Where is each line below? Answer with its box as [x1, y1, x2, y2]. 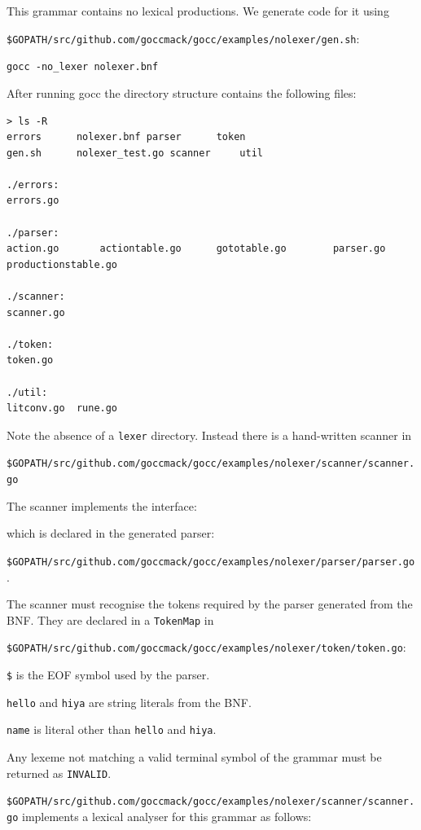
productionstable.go [7, 258, 118, 270]
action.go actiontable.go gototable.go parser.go [7, 243, 386, 255]
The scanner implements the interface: [7, 497, 197, 514]
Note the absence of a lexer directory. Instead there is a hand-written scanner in [7, 426, 412, 443]
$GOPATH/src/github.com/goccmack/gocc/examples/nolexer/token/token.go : [7, 639, 406, 656]
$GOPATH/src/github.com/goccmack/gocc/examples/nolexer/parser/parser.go [7, 556, 415, 568]
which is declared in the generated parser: [7, 525, 215, 542]
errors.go [7, 195, 59, 207]
